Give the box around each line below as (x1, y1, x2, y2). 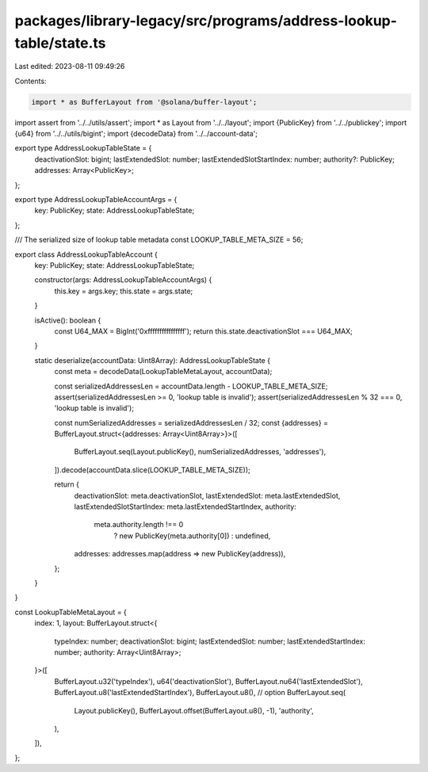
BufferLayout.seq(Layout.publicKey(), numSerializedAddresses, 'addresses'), (74, 447, 327, 457)
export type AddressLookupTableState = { (14, 143, 152, 153)
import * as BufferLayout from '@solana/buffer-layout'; (31, 97, 258, 106)
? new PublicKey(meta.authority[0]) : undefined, (113, 531, 271, 541)
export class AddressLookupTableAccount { (14, 250, 158, 259)
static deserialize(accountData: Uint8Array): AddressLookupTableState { (34, 355, 271, 365)
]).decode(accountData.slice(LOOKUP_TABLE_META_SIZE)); (54, 464, 251, 475)
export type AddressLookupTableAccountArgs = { (14, 195, 178, 204)
